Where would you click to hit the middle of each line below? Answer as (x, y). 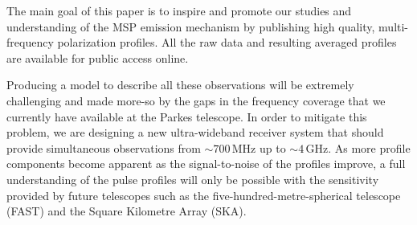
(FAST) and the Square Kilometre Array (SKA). (127, 211)
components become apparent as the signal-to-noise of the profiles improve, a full (206, 164)
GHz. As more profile (358, 147)
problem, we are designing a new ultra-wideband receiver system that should (195, 132)
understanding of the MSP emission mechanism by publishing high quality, (191, 26)
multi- (394, 26)
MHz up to (259, 147)
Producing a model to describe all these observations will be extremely (180, 85)
